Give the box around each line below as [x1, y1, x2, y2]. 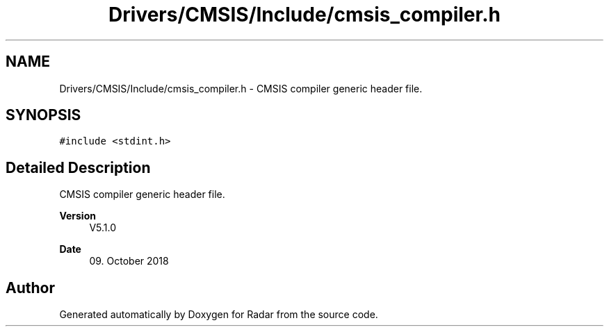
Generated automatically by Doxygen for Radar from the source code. [59, 308, 378, 321]
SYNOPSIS [6, 106, 81, 124]
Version [59, 210, 96, 222]
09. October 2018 [89, 255, 169, 267]
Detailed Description [6, 158, 151, 176]
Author [6, 279, 55, 297]
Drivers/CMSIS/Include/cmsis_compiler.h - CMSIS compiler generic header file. [59, 82, 423, 94]
